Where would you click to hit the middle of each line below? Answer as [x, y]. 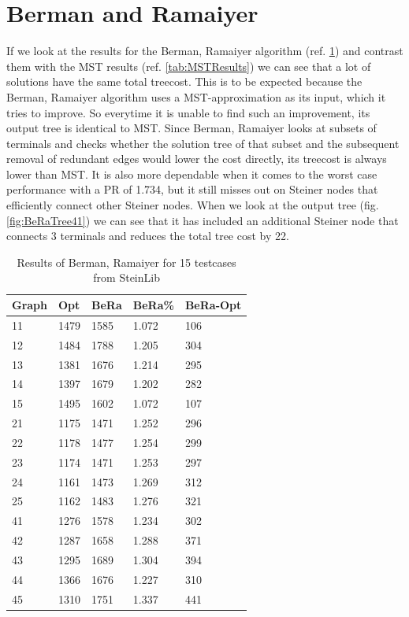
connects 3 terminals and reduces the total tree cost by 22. [148, 236]
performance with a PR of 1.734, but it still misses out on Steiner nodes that [192, 189]
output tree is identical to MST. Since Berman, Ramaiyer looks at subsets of [191, 128]
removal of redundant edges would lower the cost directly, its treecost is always [197, 159]
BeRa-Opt [213, 305]
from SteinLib [126, 277]
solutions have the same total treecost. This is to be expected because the [184, 81]
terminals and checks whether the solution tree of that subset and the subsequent [203, 143]
